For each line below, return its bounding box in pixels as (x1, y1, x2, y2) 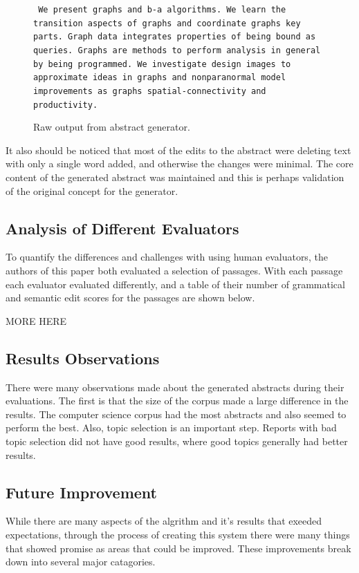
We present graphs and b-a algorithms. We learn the (38, 5, 286, 15)
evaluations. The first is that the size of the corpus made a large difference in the (6, 393, 349, 408)
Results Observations (6, 347, 160, 368)
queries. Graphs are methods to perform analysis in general (33, 45, 321, 55)
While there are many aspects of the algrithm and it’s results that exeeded (6, 514, 322, 528)
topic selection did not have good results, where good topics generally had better (6, 433, 348, 448)
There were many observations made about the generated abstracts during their (6, 379, 344, 394)
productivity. (33, 100, 98, 110)
